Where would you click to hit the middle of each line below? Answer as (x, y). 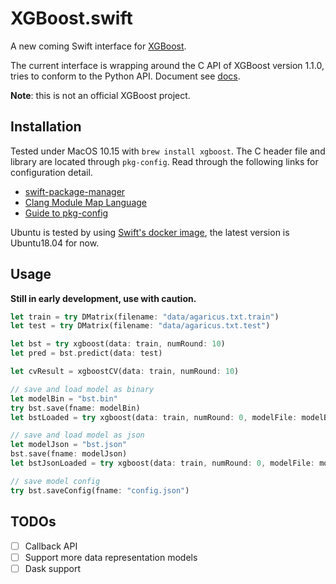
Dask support (53, 568)
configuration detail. (51, 172)
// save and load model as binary (82, 389)
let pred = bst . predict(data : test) (86, 353)
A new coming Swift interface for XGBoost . (98, 46)
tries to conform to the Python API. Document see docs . (125, 76)
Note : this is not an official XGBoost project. (100, 95)
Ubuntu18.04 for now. (55, 243)
